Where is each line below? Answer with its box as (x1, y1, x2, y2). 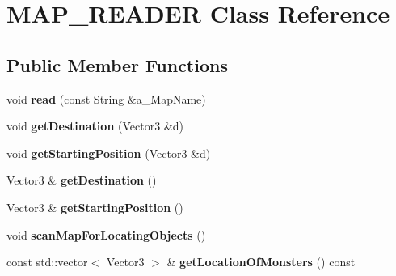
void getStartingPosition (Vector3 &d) (6, 144, 211, 161)
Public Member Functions (6, 52, 228, 77)
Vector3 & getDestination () (6, 172, 157, 189)
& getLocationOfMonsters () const (166, 253, 356, 270)
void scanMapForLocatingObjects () (6, 226, 206, 243)
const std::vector (6, 253, 88, 270)
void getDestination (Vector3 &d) (6, 117, 183, 134)
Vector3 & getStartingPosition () (6, 198, 183, 215)
